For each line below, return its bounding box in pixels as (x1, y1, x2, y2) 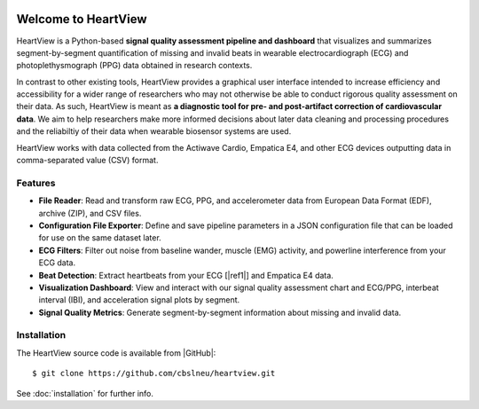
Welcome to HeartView (16, 12, 147, 27)
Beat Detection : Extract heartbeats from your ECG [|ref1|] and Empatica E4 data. (38, 270, 334, 280)
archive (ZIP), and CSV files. (38, 208, 142, 218)
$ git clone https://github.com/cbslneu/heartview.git (32, 368, 276, 379)
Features (16, 177, 56, 189)
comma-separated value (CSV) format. (16, 155, 159, 166)
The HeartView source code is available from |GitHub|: (16, 347, 216, 358)
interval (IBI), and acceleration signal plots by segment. (38, 295, 240, 305)
